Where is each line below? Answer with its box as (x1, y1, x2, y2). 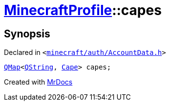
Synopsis (4, 27, 50, 40)
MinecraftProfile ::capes (4, 2, 162, 18)
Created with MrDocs (4, 78, 73, 87)
